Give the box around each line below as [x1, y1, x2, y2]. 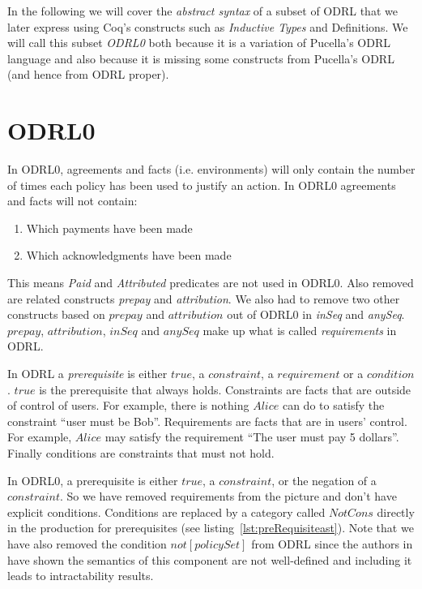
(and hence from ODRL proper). [7, 66, 169, 83]
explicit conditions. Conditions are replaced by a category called [7, 503, 326, 520]
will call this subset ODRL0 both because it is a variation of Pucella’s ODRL [7, 34, 391, 51]
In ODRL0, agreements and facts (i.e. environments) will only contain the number [7, 161, 416, 178]
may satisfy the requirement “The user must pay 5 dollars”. [104, 428, 399, 445]
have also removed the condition [7, 535, 167, 552]
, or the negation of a [271, 471, 377, 488]
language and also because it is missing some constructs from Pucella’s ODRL [7, 49, 394, 67]
